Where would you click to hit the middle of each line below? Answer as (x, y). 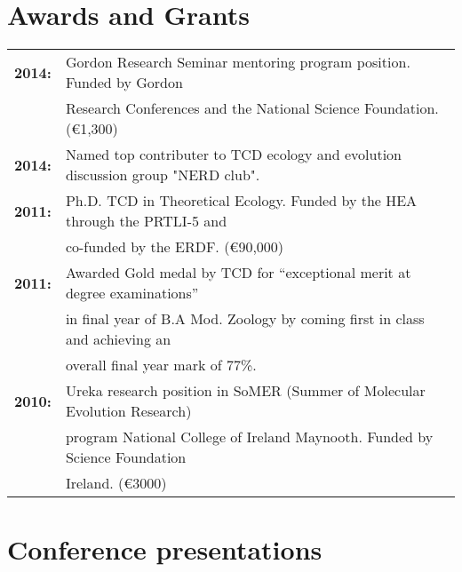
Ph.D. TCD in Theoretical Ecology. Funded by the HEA (241, 201)
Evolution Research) (128, 411)
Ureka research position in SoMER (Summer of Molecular (245, 391)
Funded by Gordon (124, 83)
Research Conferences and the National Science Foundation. (252, 108)
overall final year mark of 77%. (161, 365)
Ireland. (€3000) (116, 483)
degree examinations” (132, 293)
